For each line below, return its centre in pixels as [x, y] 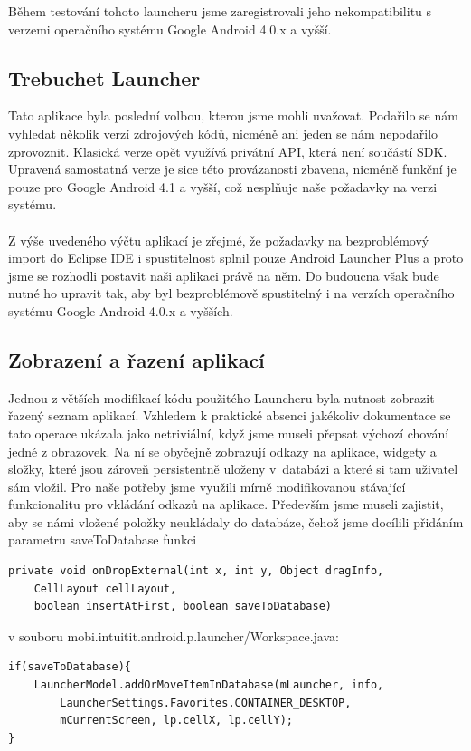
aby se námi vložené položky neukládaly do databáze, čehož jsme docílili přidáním [236, 521]
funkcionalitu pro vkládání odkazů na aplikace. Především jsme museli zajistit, [226, 504]
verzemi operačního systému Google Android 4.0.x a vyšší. [170, 29]
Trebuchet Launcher [104, 77]
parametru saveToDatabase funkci [103, 539]
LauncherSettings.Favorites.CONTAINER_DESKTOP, [206, 703]
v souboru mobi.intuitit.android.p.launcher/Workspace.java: [174, 635]
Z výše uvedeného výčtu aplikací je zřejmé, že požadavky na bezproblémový [219, 240]
